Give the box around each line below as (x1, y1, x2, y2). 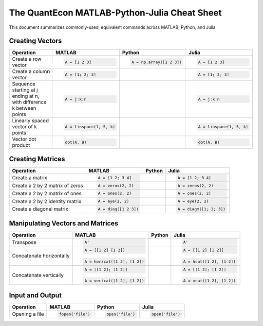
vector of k (12, 123, 37, 130)
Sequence (12, 81, 36, 87)
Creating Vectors (9, 37, 62, 45)
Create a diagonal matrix (12, 206, 68, 212)
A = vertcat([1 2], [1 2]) (84, 278, 145, 284)
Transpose (12, 239, 37, 245)
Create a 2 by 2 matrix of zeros (12, 182, 83, 189)
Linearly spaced (12, 117, 49, 124)
